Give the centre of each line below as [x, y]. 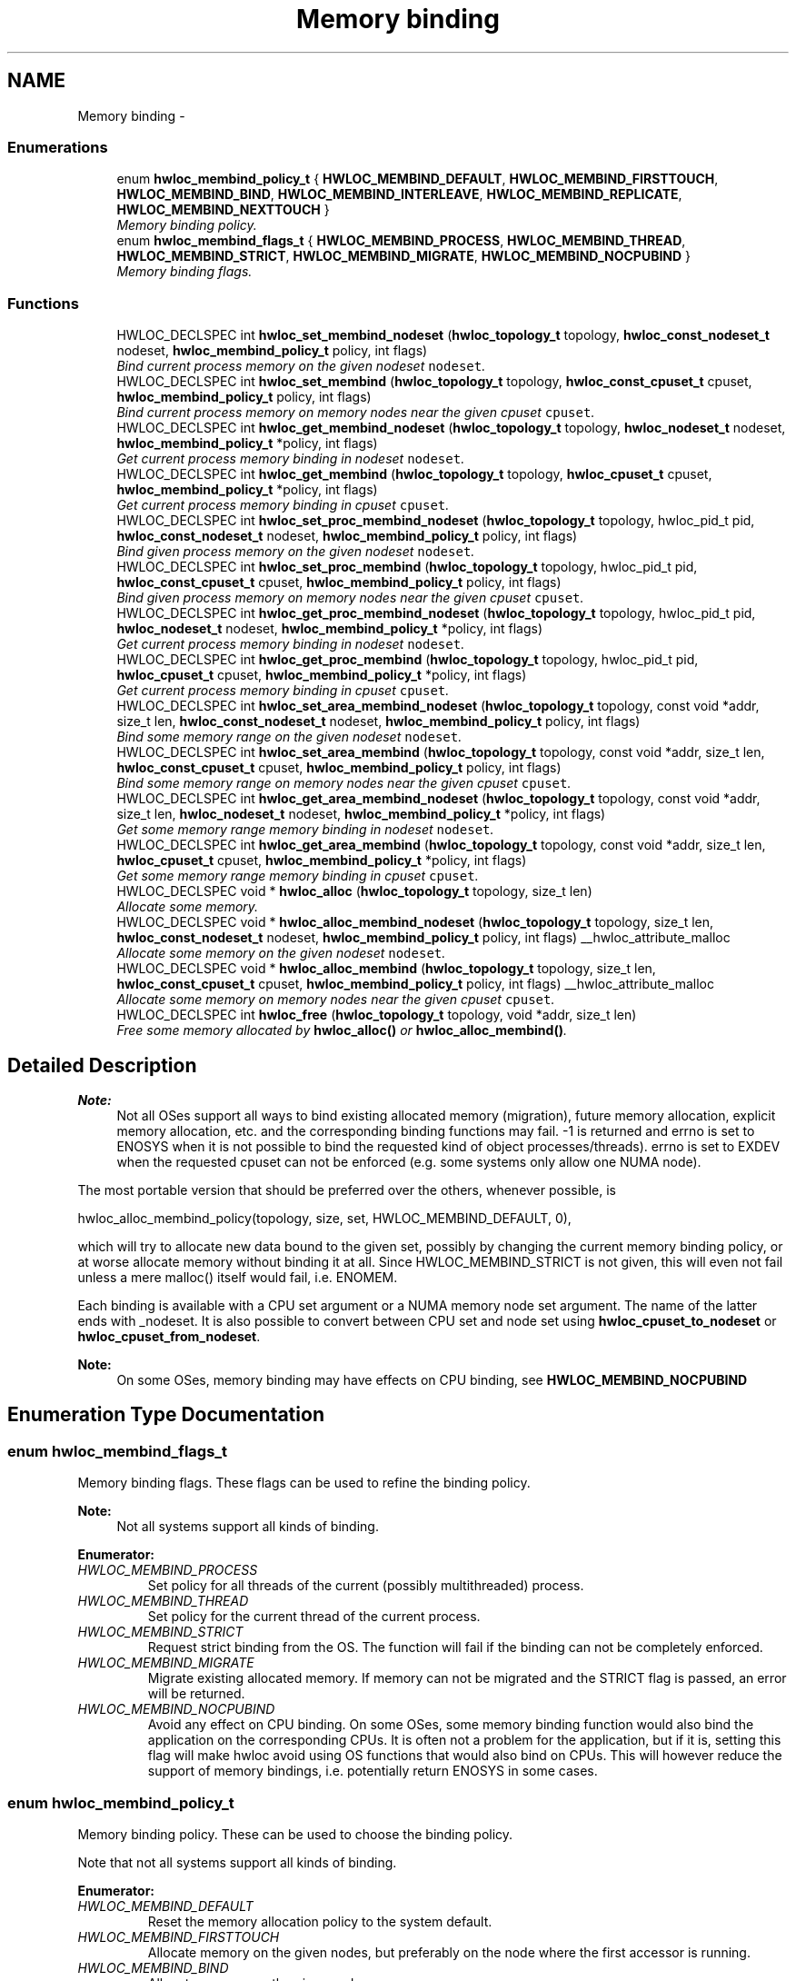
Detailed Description [102, 1065]
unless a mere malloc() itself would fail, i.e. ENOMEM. [238, 1277]
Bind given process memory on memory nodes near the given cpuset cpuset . [350, 598]
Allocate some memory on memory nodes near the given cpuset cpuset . [336, 1000]
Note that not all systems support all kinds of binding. [237, 1862]
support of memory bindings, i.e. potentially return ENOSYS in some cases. [373, 1771]
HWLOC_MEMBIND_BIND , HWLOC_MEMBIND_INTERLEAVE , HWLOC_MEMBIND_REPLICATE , [399, 194]
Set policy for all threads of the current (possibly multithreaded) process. [366, 1586]
